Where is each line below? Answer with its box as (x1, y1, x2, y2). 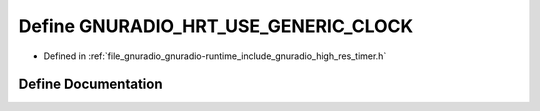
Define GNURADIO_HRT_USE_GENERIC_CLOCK (18, 15, 414, 37)
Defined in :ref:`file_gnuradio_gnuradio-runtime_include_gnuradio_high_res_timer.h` (43, 50, 387, 62)
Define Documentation (18, 76, 163, 93)
